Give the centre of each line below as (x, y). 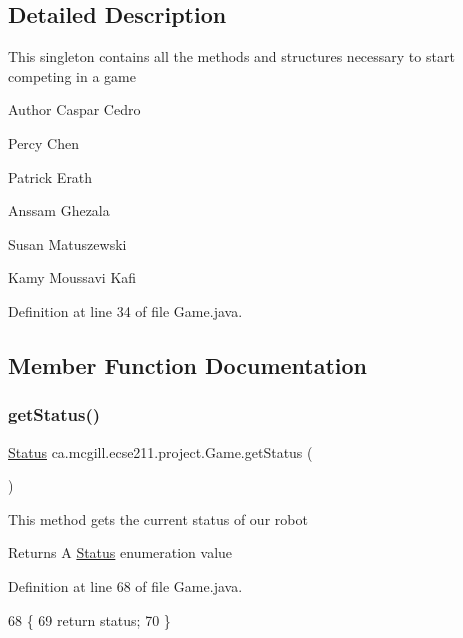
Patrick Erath (50, 176)
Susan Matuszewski (67, 243)
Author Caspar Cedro (74, 109)
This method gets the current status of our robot (158, 518)
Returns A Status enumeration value (120, 552)
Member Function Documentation (188, 364)
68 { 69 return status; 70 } (89, 619)
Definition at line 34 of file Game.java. (125, 310)
